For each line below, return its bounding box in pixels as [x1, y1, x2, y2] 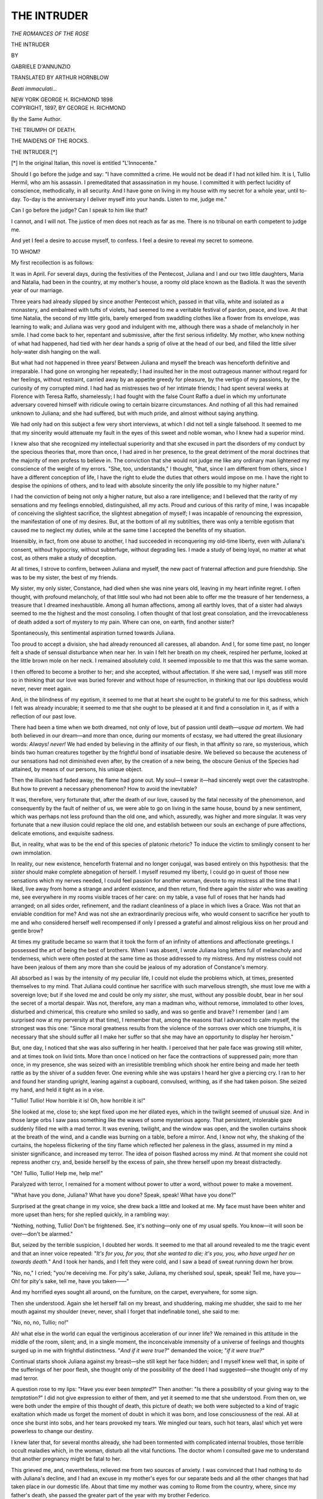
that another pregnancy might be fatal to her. [11, 1455, 122, 1462]
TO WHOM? [11, 248, 41, 255]
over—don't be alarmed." [11, 1230, 73, 1238]
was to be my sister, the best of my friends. [11, 573, 118, 581]
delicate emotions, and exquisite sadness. [11, 829, 115, 836]
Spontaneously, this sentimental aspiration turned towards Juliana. [11, 630, 175, 637]
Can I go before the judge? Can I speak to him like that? [11, 207, 148, 214]
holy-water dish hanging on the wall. [11, 348, 101, 356]
